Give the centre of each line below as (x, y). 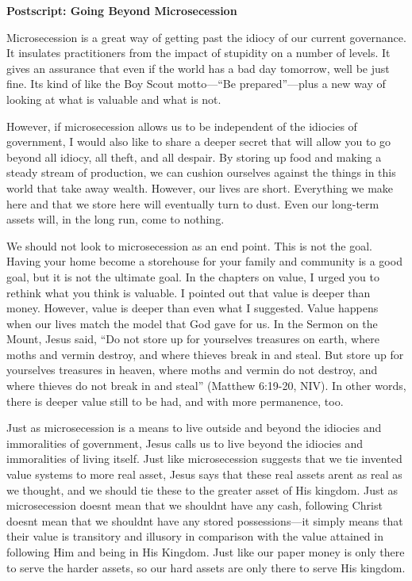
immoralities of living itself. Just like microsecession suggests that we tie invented (204, 459)
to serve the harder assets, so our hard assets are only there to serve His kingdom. (206, 567)
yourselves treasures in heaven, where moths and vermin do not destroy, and (192, 370)
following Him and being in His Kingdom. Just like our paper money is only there (206, 552)
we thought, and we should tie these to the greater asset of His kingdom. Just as (202, 489)
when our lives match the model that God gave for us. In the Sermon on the (192, 323)
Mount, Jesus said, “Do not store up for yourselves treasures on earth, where (193, 339)
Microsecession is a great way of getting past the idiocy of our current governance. (206, 37)
